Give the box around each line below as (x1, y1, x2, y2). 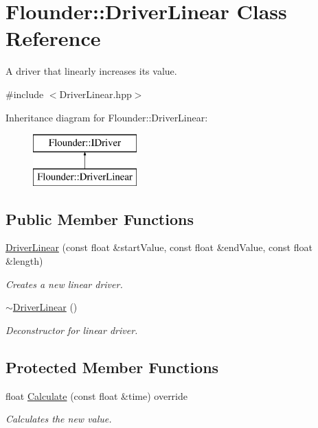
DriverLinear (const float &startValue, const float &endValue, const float (5, 240, 313, 254)
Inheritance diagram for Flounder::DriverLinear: (5, 110, 208, 124)
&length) (5, 254, 43, 268)
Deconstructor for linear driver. (5, 322, 138, 337)
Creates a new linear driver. (5, 276, 123, 291)
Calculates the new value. (5, 412, 112, 426)
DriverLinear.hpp (59, 86, 132, 101)
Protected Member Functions (5, 356, 219, 377)
